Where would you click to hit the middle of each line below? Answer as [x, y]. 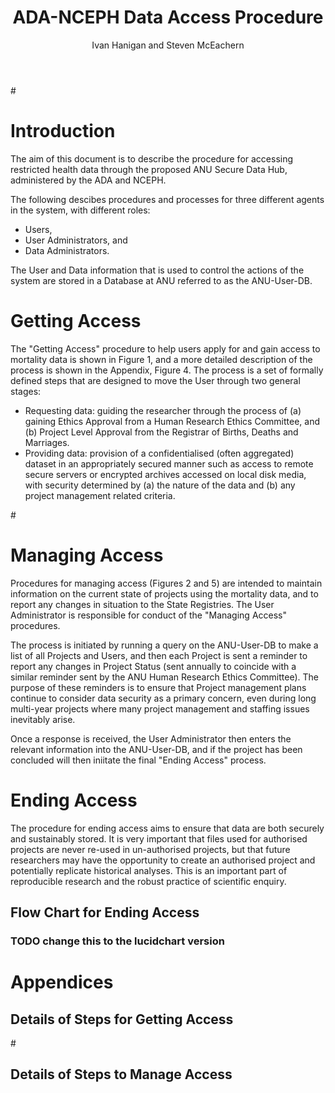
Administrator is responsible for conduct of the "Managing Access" [149, 615]
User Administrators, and [76, 240]
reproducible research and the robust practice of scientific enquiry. [148, 881]
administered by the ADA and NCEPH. [88, 180]
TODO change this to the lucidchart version [117, 941]
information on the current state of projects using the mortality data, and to [164, 593]
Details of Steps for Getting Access [122, 1019]
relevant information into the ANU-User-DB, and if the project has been [156, 749]
